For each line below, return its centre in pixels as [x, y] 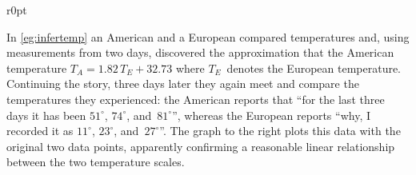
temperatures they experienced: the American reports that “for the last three [196, 99]
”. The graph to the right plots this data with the [280, 131]
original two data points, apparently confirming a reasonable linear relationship [201, 146]
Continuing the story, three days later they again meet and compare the [183, 84]
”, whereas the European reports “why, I [271, 115]
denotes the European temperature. [314, 68]
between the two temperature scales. [96, 162]
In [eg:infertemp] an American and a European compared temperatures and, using [208, 36]
